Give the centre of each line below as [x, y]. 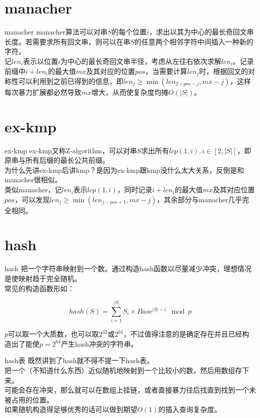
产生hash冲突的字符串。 [100, 343]
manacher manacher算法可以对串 [56, 32]
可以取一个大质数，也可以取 [54, 334]
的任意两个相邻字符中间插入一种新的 [194, 41]
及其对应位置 [234, 190]
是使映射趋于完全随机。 [43, 278]
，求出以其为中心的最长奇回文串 [201, 32]
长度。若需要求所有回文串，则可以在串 [67, 41]
